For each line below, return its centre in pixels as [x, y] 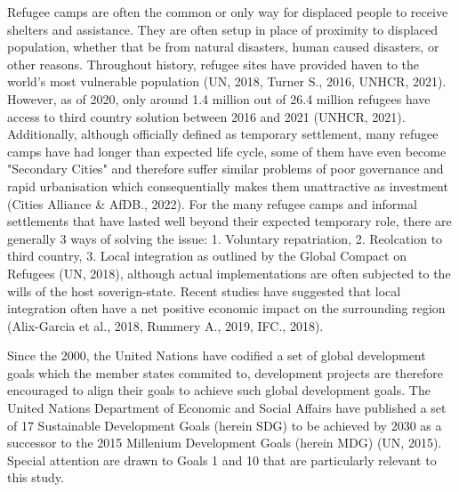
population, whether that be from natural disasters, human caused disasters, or [223, 47]
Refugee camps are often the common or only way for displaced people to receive [228, 12]
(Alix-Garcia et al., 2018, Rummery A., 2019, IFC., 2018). [165, 325]
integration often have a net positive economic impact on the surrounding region [226, 308]
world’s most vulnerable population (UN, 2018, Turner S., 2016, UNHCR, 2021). [227, 81]
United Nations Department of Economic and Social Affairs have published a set [227, 408]
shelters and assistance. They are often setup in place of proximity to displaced [223, 29]
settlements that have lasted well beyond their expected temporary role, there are [229, 221]
